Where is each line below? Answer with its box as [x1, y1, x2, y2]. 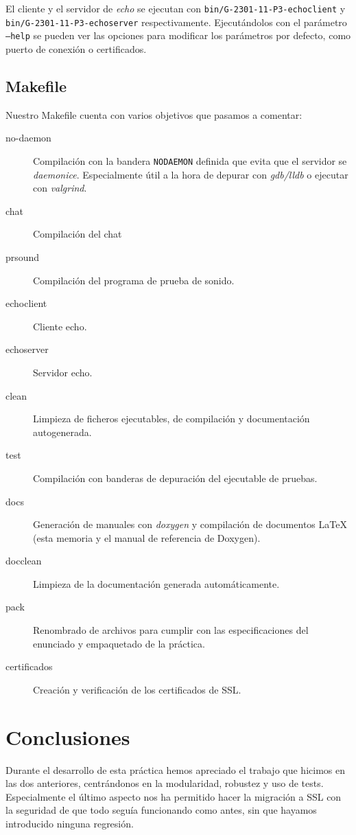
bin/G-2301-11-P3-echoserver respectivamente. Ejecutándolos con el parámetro [5, 14, 347, 29]
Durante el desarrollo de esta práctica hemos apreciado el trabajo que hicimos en [5, 762, 345, 777]
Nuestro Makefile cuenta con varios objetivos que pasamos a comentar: [5, 107, 302, 122]
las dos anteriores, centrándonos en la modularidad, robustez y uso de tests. [5, 776, 324, 790]
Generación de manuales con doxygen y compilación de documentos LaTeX [33, 517, 347, 531]
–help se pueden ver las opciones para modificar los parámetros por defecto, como [5, 28, 351, 43]
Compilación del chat [33, 227, 122, 241]
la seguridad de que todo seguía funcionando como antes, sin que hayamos [5, 803, 317, 817]
